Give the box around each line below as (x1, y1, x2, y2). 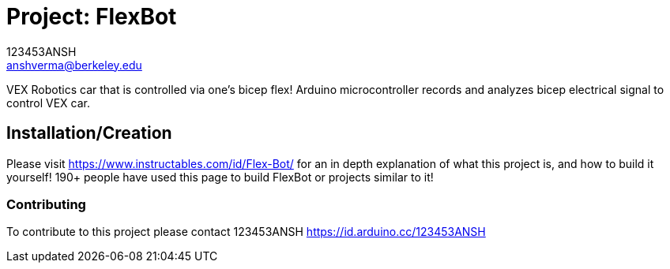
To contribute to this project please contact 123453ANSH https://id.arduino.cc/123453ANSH (6, 225, 486, 239)
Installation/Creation (6, 123, 172, 144)
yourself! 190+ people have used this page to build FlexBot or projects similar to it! (6, 170, 434, 184)
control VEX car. (6, 95, 90, 110)
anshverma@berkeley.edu (6, 58, 142, 72)
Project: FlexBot (6, 3, 177, 30)
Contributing (6, 196, 86, 212)
